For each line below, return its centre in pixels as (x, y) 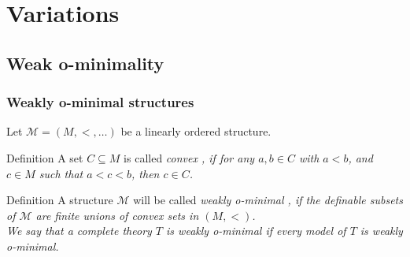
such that (61, 173)
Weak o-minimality (85, 63)
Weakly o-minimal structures (100, 102)
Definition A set (45, 157)
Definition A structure (60, 200)
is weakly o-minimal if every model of (256, 231)
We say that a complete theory (79, 231)
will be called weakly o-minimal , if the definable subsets (268, 200)
